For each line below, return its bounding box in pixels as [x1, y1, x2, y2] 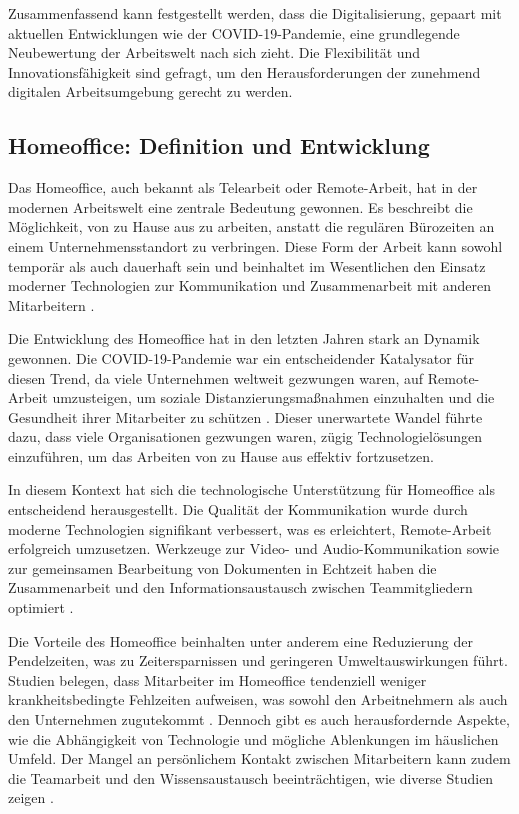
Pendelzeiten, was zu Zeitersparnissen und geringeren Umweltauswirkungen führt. [8, 650, 508, 671]
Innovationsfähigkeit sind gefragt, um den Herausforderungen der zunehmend [8, 61, 481, 82]
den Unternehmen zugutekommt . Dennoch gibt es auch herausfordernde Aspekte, [8, 709, 510, 730]
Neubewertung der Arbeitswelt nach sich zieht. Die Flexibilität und [8, 42, 421, 63]
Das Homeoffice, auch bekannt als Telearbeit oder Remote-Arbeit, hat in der [8, 177, 478, 198]
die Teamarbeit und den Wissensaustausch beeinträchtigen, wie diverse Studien [8, 767, 494, 788]
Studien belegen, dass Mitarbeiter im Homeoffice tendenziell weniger [8, 669, 427, 690]
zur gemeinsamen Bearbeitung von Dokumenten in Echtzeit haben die [8, 557, 437, 578]
